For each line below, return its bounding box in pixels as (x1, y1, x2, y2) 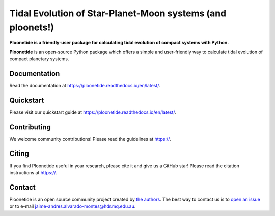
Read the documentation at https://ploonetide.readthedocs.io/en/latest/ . (9, 83, 160, 89)
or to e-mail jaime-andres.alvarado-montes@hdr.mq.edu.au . (9, 203, 136, 209)
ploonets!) (9, 22, 54, 33)
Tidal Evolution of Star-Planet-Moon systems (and (9, 8, 227, 19)
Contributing (9, 122, 51, 131)
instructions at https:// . (9, 170, 57, 176)
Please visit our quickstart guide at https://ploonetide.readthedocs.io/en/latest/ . (9, 109, 177, 115)
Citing (9, 149, 29, 158)
